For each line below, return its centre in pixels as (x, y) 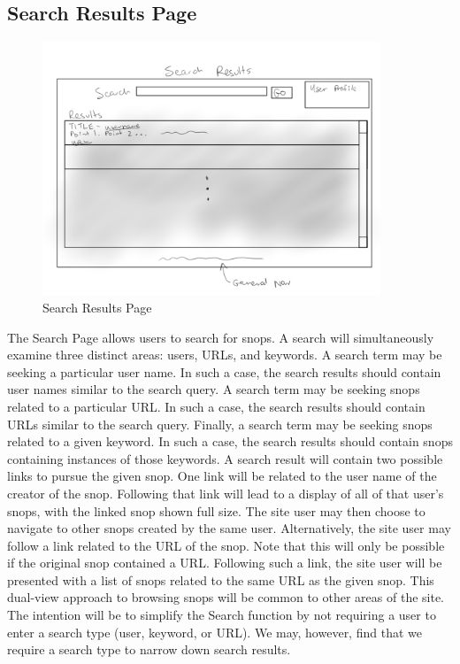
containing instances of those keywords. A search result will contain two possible (225, 458)
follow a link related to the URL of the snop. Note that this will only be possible (226, 545)
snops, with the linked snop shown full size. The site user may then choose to (216, 510)
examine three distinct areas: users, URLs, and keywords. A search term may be (225, 355)
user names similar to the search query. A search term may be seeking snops (214, 389)
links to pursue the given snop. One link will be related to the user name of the (222, 476)
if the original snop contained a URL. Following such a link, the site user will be (225, 563)
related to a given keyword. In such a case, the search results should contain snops (230, 441)
